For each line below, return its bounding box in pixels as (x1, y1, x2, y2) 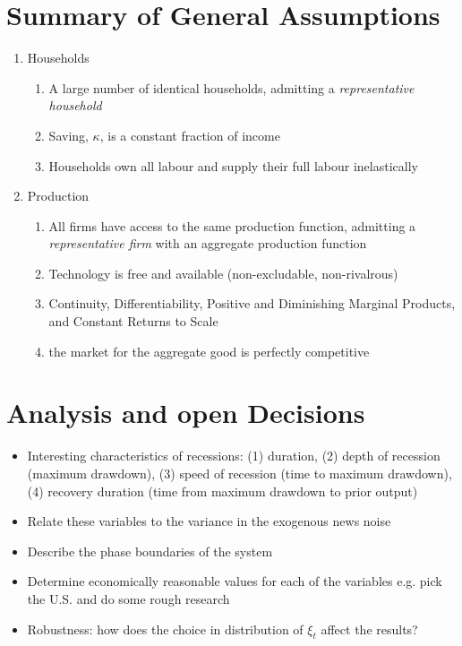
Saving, (48, 125, 89, 144)
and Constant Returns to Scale (48, 312, 218, 331)
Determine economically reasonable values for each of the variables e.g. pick (27, 572, 442, 590)
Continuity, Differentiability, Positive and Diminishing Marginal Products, (48, 294, 456, 313)
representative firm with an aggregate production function (48, 234, 367, 253)
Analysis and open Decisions (6, 394, 365, 431)
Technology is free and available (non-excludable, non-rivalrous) (48, 263, 398, 282)
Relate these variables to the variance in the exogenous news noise (27, 512, 391, 530)
